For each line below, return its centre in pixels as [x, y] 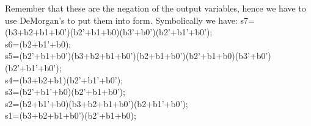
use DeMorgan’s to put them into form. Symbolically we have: [121, 20]
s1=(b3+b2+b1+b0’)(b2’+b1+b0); [71, 115]
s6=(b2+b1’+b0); [38, 44]
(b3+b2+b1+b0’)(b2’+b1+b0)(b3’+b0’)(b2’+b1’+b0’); [109, 32]
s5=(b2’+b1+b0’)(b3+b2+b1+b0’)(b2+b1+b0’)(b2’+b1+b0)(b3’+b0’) [138, 56]
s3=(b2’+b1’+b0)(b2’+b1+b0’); [65, 92]
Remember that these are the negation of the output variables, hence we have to [155, 8]
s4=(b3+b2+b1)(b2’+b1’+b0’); [64, 79]
